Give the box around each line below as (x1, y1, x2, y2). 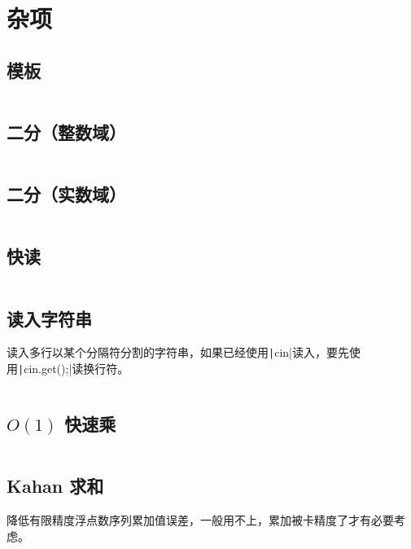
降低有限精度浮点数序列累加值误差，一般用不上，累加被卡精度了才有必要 (7, 512, 394, 529)
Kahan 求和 (7, 473, 104, 498)
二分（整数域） (7, 119, 126, 144)
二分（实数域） (7, 182, 126, 207)
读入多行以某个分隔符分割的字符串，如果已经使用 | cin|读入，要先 (7, 344, 349, 361)
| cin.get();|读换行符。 (18, 360, 129, 377)
